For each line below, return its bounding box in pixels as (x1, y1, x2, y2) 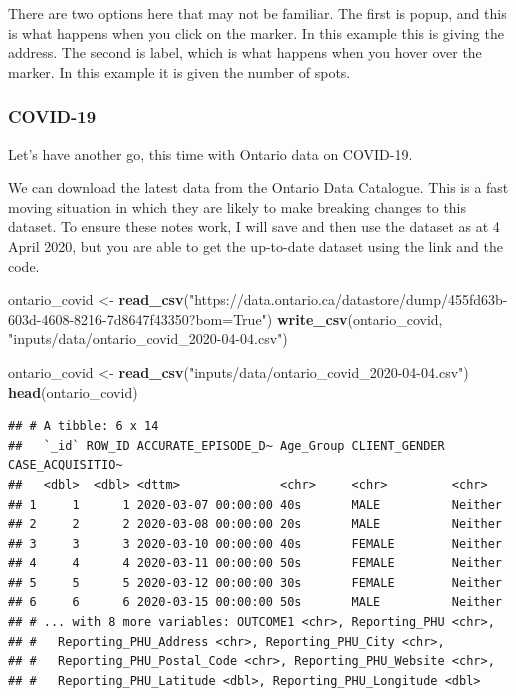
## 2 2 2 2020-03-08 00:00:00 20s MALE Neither (8, 517, 502, 532)
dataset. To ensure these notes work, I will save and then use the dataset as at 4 (8, 216, 500, 237)
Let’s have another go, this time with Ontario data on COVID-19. (8, 143, 413, 164)
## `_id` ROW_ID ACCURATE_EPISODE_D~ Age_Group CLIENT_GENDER (8, 438, 445, 453)
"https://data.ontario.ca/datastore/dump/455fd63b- (188, 289, 508, 310)
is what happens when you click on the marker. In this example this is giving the (8, 22, 504, 43)
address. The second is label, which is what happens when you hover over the (8, 42, 482, 63)
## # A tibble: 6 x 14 (8, 419, 159, 434)
